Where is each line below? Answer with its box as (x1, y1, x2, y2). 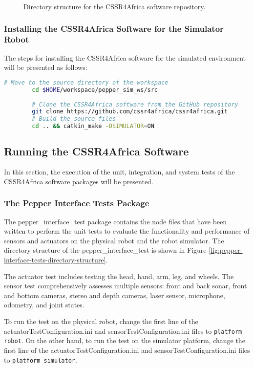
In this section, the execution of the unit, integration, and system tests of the (4, 167, 235, 177)
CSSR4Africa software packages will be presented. (4, 176, 153, 186)
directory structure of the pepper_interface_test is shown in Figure (4, 245, 207, 255)
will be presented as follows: (4, 62, 87, 72)
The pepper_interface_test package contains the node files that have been (4, 216, 227, 226)
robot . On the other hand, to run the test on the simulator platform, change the (4, 335, 245, 346)
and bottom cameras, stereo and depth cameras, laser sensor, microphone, (4, 290, 225, 300)
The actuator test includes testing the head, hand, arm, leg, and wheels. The (4, 271, 234, 281)
